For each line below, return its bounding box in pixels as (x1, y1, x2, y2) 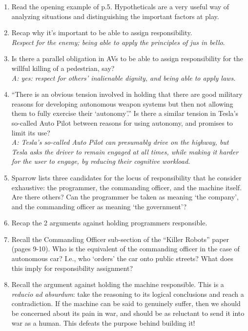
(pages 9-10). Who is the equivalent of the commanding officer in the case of (11, 243, 240, 254)
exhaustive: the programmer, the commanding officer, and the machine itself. (11, 182, 242, 192)
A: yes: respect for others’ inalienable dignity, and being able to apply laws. (11, 72, 236, 83)
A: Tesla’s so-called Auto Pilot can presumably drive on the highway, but (11, 137, 229, 147)
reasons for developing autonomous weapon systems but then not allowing (11, 98, 233, 109)
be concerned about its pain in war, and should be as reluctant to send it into (11, 308, 245, 318)
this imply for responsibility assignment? (11, 263, 133, 273)
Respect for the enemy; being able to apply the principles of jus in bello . (11, 37, 225, 47)
